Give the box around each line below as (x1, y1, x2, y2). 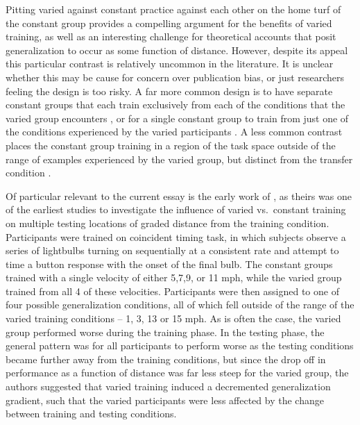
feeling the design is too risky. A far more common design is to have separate (6, 83, 333, 98)
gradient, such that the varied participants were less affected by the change (6, 392, 324, 407)
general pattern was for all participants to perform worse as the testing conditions (6, 338, 354, 353)
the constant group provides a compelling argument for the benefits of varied (6, 15, 332, 30)
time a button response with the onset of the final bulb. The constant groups (6, 256, 333, 271)
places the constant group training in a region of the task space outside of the (6, 137, 336, 152)
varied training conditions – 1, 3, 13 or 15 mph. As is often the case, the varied (6, 311, 341, 326)
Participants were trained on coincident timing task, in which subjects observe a (6, 229, 346, 244)
